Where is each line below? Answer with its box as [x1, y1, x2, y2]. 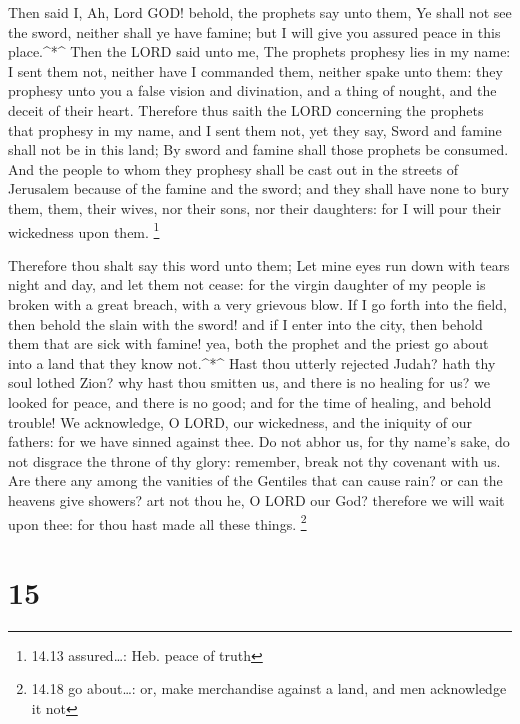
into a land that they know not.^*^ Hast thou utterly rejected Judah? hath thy [8, 352, 496, 373]
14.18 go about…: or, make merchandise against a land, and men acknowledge [31, 678, 507, 699]
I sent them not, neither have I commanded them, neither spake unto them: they [8, 60, 503, 81]
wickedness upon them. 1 [8, 218, 160, 242]
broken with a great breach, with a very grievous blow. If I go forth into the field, [8, 293, 507, 314]
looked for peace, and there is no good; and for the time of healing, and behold [8, 391, 492, 412]
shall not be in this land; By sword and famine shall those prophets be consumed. [8, 139, 509, 160]
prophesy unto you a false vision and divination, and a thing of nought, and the [8, 80, 497, 101]
